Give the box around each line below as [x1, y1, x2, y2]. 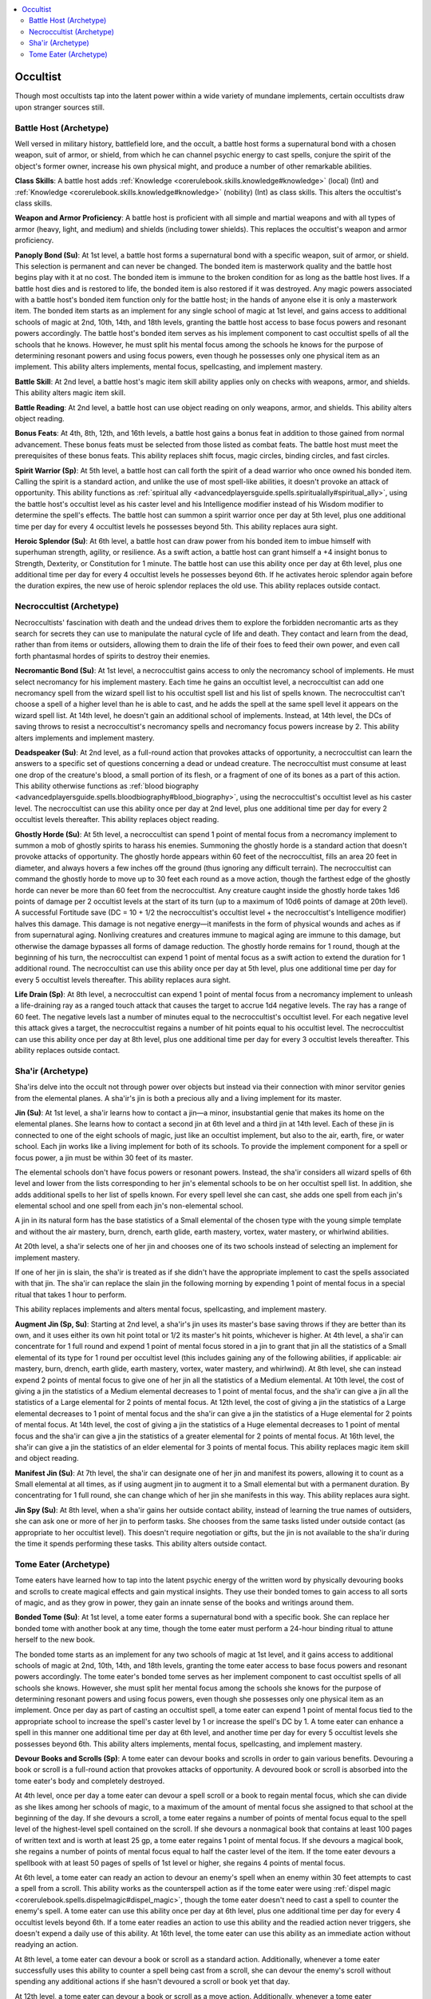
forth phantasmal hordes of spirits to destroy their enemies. [14, 651, 211, 660]
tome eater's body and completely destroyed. [14, 1776, 165, 1786]
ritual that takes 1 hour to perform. [14, 1290, 127, 1299]
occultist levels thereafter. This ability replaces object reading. [14, 815, 219, 824]
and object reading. [14, 1454, 79, 1463]
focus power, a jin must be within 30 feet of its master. [14, 1152, 193, 1163]
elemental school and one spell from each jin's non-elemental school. [14, 1201, 243, 1211]
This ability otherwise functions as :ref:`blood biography [14, 781, 200, 791]
